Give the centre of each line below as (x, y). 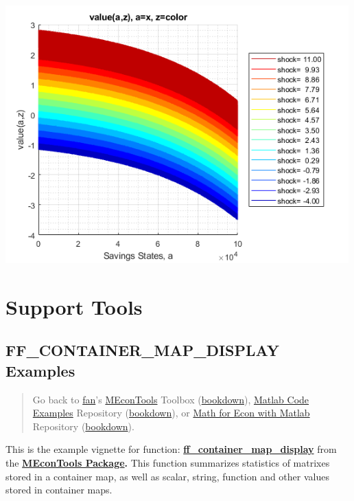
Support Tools (74, 306)
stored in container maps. (59, 490)
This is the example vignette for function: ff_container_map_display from (171, 449)
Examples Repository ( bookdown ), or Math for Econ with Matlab (171, 413)
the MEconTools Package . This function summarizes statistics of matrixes (168, 462)
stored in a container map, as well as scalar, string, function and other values (167, 476)
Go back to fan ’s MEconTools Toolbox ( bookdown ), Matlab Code (171, 399)
